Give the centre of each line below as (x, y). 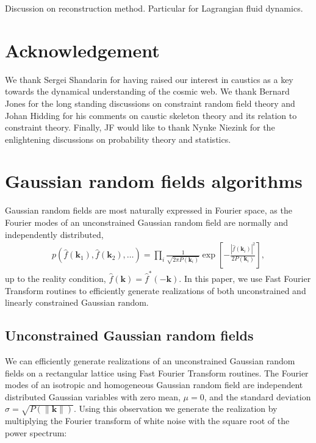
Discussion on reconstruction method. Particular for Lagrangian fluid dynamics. (154, 8)
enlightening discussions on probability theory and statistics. (118, 139)
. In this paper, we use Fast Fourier (245, 278)
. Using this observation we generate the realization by (175, 409)
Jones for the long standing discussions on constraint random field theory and (150, 103)
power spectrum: (36, 432)
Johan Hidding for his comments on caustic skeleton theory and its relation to (151, 115)
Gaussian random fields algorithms (154, 181)
